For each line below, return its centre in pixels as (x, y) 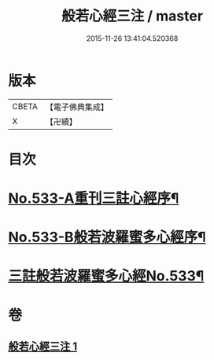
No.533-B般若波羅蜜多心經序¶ (107, 237)
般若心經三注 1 (43, 347)
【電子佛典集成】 (77, 107)
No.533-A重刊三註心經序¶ (94, 198)
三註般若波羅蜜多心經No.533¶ (106, 276)
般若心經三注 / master (132, 16)
